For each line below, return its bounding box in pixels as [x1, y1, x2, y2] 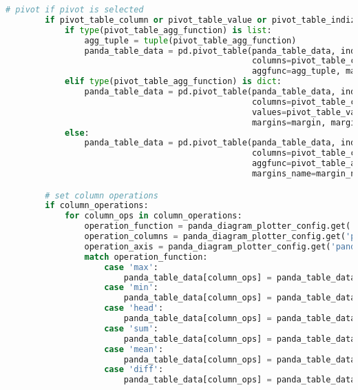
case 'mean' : [104, 344, 164, 354]
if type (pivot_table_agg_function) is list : [64, 25, 272, 35]
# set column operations [45, 190, 158, 201]
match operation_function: [84, 252, 208, 262]
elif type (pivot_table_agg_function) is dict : [64, 76, 282, 87]
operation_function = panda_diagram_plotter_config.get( [84, 221, 351, 232]
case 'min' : [104, 283, 158, 293]
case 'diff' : [104, 365, 164, 375]
